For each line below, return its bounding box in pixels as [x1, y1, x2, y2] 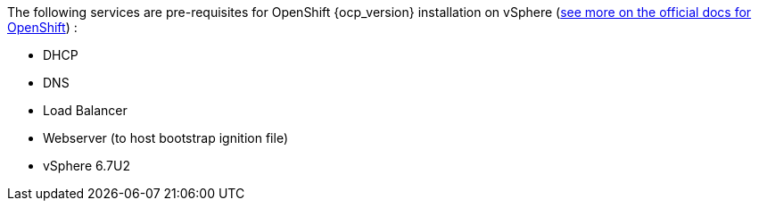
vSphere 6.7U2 [43, 158, 130, 173]
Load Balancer [43, 103, 128, 118]
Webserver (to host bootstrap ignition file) [43, 130, 288, 146]
